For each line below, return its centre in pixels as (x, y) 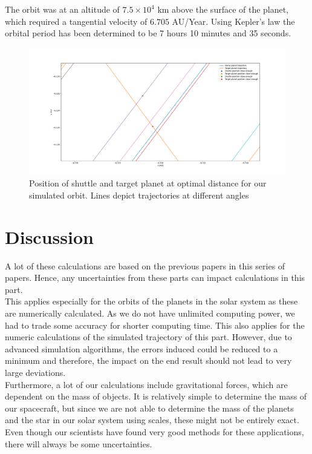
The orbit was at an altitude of (62, 9)
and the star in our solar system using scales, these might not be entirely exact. (152, 420)
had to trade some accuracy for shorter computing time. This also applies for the (155, 325)
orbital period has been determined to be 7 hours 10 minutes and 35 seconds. (148, 33)
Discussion (49, 236)
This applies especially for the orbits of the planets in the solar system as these (151, 301)
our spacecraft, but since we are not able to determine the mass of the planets (149, 408)
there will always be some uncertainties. (79, 443)
